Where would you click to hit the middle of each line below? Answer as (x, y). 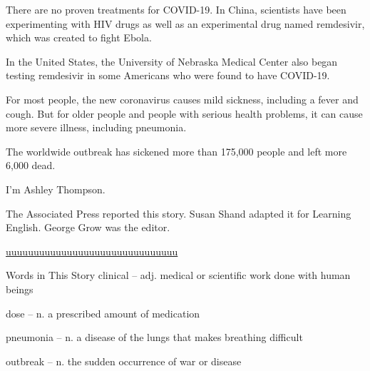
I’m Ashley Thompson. (56, 189)
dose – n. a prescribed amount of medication (103, 313)
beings (20, 289)
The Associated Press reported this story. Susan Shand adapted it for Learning (179, 213)
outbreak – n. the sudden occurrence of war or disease (124, 361)
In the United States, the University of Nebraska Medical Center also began (172, 61)
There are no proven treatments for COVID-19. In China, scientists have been (176, 9)
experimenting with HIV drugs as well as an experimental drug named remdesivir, (185, 23)
